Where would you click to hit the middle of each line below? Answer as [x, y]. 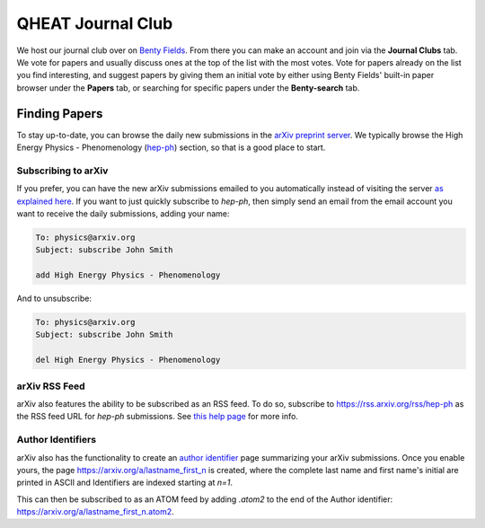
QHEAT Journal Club [95, 23]
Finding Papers [60, 114]
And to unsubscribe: [54, 299]
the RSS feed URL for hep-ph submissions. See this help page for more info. [157, 417]
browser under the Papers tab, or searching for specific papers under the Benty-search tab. [188, 88]
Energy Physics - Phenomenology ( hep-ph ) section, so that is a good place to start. [171, 147]
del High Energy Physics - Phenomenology [128, 360]
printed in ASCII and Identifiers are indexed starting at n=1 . [125, 483]
